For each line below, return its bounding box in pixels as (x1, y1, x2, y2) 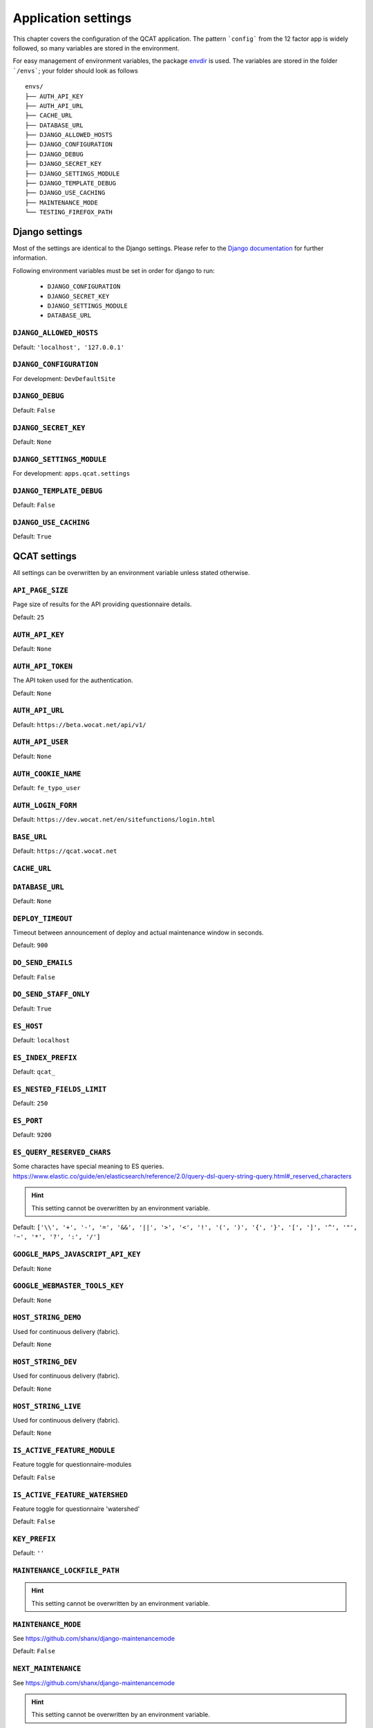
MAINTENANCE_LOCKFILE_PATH (12, 1566, 120, 1575)
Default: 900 (12, 941, 48, 950)
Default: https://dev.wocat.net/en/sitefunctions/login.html (12, 816, 216, 824)
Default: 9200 (12, 1131, 52, 1139)
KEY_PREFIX (12, 1534, 56, 1544)
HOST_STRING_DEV (12, 1357, 77, 1367)
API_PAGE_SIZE (12, 586, 69, 595)
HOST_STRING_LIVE (12, 1402, 82, 1411)
